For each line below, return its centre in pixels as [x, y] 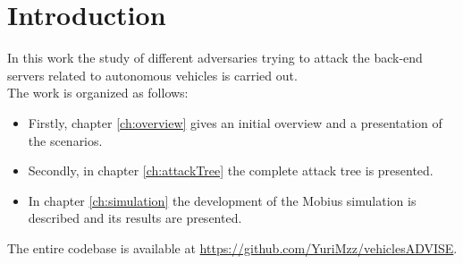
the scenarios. [65, 140]
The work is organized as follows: [98, 93]
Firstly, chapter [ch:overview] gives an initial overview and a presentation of [235, 122]
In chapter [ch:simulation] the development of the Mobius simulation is [222, 200]
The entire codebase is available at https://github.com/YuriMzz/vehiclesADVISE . [232, 247]
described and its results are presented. [135, 218]
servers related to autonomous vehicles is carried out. [152, 75]
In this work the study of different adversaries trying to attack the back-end [215, 58]
